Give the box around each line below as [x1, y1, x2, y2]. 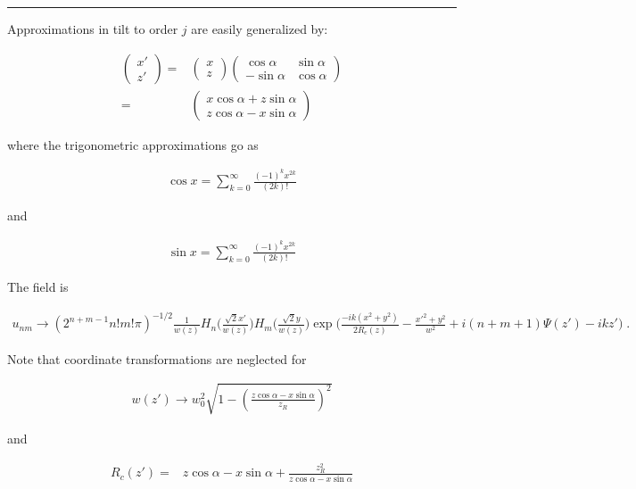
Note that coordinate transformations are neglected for [7, 349, 307, 368]
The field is [7, 278, 69, 296]
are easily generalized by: [191, 20, 328, 37]
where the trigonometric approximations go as [7, 135, 259, 153]
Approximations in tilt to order [7, 20, 178, 37]
